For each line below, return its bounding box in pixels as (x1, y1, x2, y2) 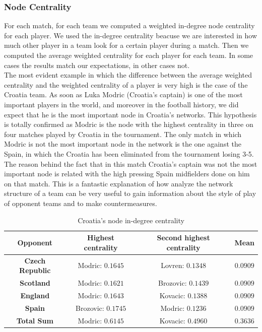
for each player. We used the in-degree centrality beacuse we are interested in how (4, 30, 257, 40)
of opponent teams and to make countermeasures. (4, 197, 157, 208)
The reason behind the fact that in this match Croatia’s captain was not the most (4, 158, 257, 169)
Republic (19, 265, 51, 276)
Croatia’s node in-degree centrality (78, 215, 184, 225)
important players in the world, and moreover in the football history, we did (4, 99, 239, 109)
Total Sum (16, 315, 53, 325)
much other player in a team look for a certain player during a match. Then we (4, 40, 249, 50)
